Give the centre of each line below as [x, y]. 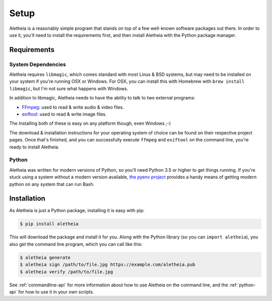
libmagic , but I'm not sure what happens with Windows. [69, 88]
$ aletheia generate [45, 257]
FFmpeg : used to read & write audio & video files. [73, 107]
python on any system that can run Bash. [52, 184]
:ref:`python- [243, 285]
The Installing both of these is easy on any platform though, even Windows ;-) [90, 123]
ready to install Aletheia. [35, 147]
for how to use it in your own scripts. [56, 292]
